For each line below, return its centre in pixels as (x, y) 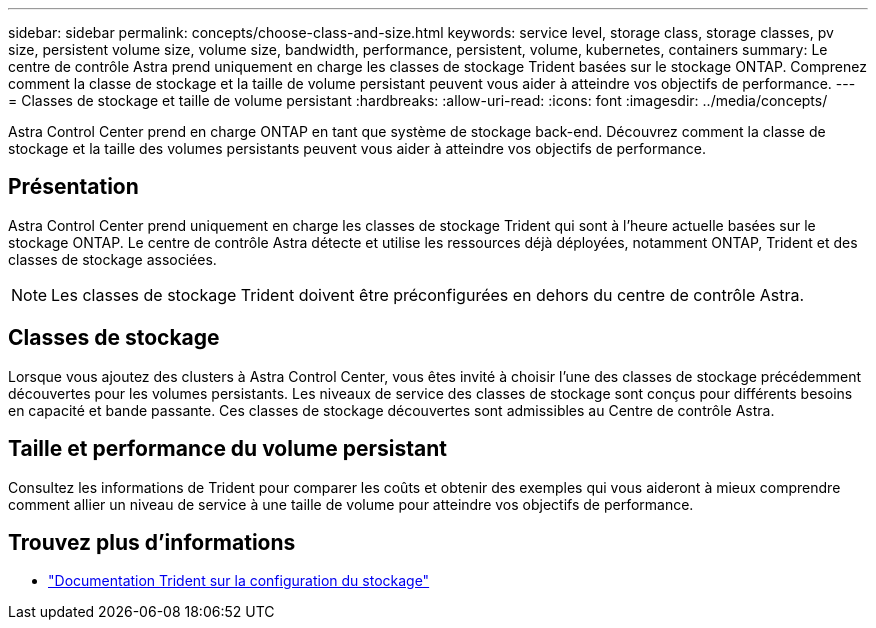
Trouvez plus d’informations (152, 542)
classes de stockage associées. (112, 259)
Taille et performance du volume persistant (227, 449)
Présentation (73, 187)
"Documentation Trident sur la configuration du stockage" (239, 581)
